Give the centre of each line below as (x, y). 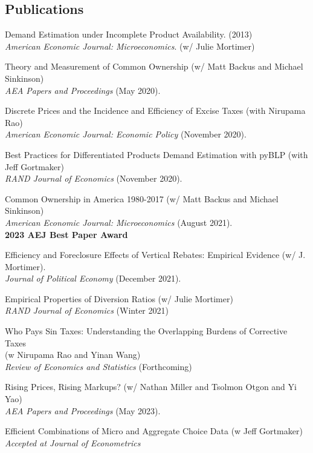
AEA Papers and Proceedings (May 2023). (83, 410)
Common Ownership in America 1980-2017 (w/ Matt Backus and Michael (142, 198)
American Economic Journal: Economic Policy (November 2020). (126, 134)
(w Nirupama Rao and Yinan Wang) (73, 355)
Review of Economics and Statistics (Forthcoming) (98, 366)
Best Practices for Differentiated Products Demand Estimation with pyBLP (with (156, 154)
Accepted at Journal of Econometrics (73, 442)
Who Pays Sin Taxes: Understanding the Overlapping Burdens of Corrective (146, 331)
